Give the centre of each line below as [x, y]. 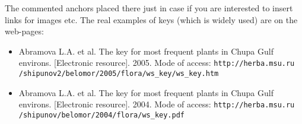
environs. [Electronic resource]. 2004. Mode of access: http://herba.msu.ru [157, 104]
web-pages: [24, 31]
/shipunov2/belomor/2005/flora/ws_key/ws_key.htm [119, 74]
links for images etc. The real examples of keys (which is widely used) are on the [151, 19]
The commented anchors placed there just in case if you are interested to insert [149, 8]
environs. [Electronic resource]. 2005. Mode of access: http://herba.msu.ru [157, 63]
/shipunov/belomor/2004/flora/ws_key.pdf [101, 115]
